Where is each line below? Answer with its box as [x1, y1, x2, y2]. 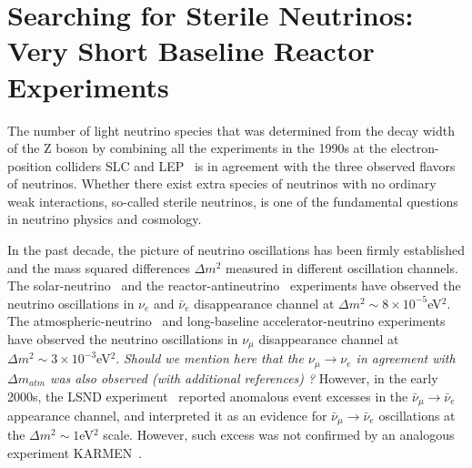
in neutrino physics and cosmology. [7, 209, 202, 229]
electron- [390, 138, 439, 158]
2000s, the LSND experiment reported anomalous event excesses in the [7, 386, 408, 405]
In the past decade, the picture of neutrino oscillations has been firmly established [7, 240, 466, 259]
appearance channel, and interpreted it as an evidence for [7, 405, 327, 424]
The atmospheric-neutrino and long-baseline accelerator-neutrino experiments [7, 311, 446, 331]
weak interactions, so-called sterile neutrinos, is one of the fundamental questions [7, 191, 458, 210]
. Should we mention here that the [115, 349, 304, 368]
